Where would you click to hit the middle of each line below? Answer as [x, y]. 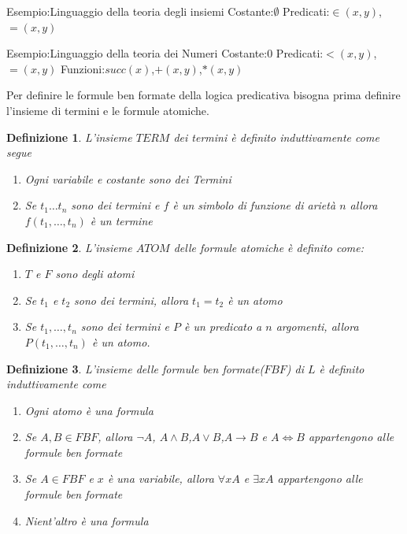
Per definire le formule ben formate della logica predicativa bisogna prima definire [203, 95]
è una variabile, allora [161, 478]
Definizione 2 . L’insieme [69, 247]
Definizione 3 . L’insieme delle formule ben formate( [135, 368]
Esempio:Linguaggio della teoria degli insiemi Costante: [140, 11]
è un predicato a [223, 326]
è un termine [121, 220]
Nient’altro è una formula [87, 520]
